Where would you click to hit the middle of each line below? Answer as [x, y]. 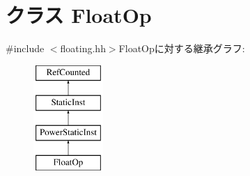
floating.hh [83, 48]
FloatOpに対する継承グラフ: [182, 48]
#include [25, 48]
